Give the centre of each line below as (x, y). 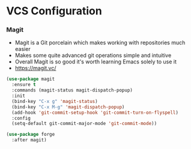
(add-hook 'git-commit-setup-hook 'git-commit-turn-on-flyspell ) (95, 112)
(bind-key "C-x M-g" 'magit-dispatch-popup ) (68, 107)
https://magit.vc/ (35, 68)
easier (23, 49)
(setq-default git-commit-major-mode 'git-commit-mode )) (84, 124)
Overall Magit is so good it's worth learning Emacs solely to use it (96, 62)
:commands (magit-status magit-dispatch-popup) (72, 90)
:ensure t (24, 85)
